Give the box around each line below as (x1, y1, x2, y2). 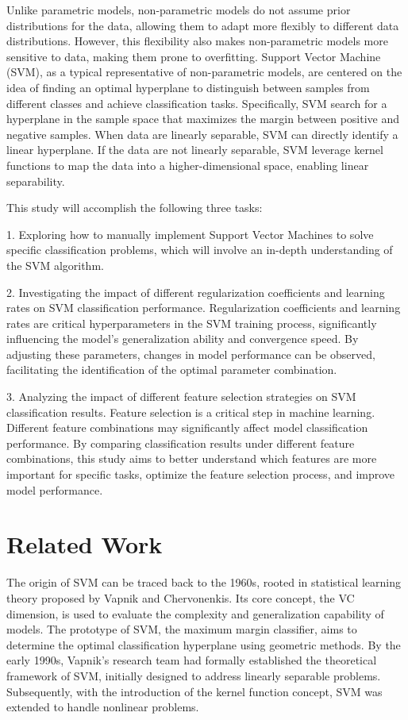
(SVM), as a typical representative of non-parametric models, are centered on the (6, 64, 402, 80)
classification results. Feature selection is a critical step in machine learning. (6, 403, 375, 420)
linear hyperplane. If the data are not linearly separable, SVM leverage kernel (6, 141, 383, 158)
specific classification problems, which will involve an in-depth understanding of (6, 241, 393, 258)
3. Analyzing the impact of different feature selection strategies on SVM (6, 388, 356, 405)
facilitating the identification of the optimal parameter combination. (6, 361, 337, 378)
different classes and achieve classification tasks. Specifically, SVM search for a (6, 94, 387, 111)
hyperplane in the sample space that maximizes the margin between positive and (6, 110, 400, 127)
